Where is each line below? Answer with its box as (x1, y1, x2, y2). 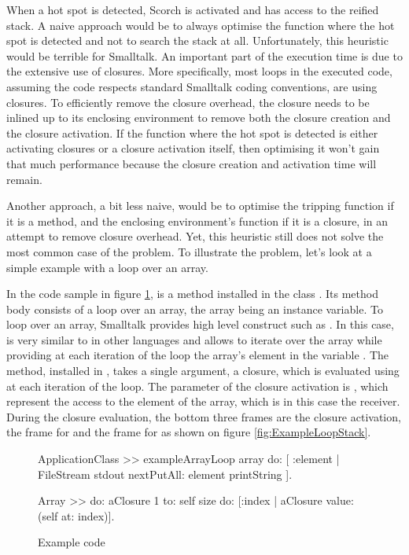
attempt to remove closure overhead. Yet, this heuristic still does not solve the (6, 228, 384, 244)
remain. (6, 171, 42, 187)
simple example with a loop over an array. (6, 259, 208, 275)
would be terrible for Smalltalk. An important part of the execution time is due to (6, 47, 403, 64)
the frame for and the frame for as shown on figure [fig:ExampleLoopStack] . (6, 424, 371, 440)
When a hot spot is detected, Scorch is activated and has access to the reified (6, 2, 379, 17)
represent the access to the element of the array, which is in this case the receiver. (6, 393, 400, 410)
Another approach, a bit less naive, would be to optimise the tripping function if (6, 197, 394, 214)
